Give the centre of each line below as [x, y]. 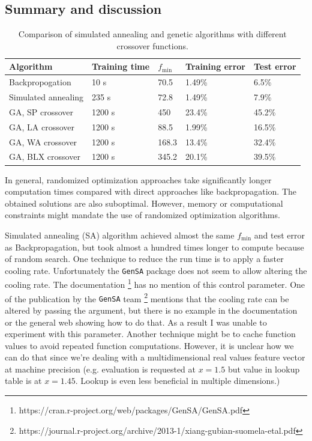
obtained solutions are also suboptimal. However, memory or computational [144, 203]
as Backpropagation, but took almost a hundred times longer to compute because [154, 247]
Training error [215, 66]
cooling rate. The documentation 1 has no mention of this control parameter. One [155, 284]
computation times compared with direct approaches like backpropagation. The [151, 191]
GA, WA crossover [43, 141]
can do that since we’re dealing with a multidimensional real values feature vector [155, 357]
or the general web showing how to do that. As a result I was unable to [136, 322]
